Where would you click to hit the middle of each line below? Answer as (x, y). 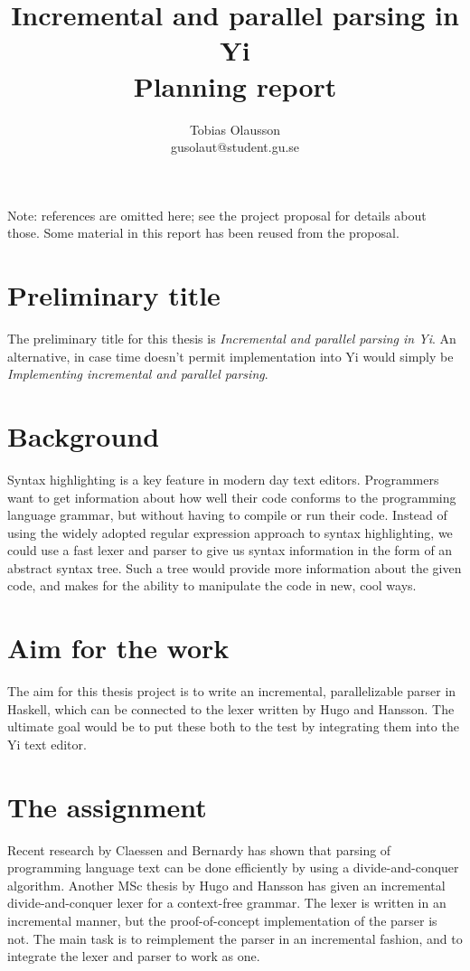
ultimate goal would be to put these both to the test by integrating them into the (233, 726)
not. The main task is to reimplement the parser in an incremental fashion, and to (235, 938)
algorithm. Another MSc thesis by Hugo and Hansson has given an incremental (226, 885)
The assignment (107, 806)
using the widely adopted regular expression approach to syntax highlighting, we (230, 532)
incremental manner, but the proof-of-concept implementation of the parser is (222, 921)
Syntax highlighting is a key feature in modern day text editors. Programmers (223, 479)
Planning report (235, 85)
